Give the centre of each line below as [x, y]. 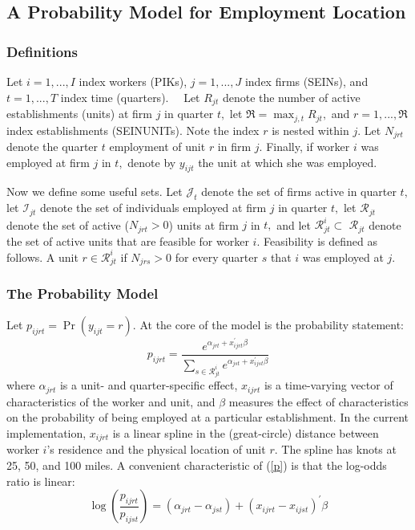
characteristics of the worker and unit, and [111, 401]
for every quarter [216, 257]
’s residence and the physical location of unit [156, 449]
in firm [234, 146]
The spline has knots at [339, 449]
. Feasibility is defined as [317, 241]
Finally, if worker [308, 146]
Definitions [42, 51]
